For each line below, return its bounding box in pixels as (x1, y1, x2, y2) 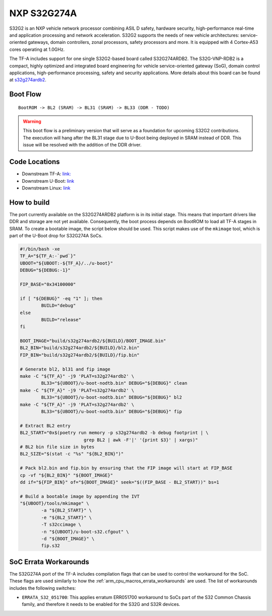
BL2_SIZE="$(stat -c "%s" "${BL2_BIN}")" (20, 451, 124, 457)
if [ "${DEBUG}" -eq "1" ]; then (20, 295, 103, 301)
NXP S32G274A (9, 8, 77, 19)
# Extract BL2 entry (20, 423, 71, 429)
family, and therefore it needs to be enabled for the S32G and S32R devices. (22, 601, 181, 607)
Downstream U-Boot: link (22, 178, 75, 184)
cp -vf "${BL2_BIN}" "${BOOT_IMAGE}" (20, 472, 113, 478)
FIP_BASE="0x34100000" (20, 281, 76, 287)
